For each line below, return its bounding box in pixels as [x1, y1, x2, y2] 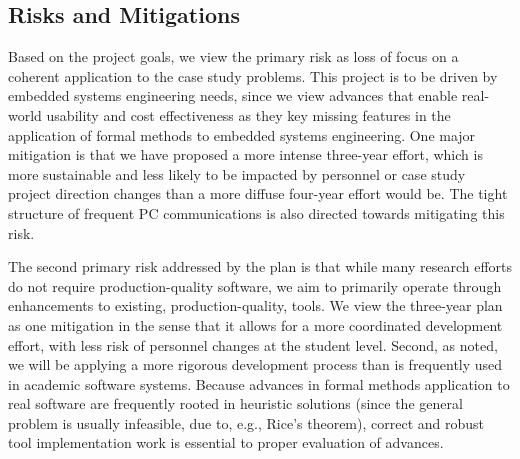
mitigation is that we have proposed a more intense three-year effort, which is [8, 144, 483, 165]
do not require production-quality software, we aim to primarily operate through [8, 275, 502, 296]
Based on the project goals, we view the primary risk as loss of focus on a [8, 46, 459, 67]
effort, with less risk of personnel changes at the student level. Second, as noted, [8, 334, 498, 355]
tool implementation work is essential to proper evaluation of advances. [8, 432, 444, 453]
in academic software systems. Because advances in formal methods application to [8, 373, 510, 394]
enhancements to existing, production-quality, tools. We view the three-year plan [8, 295, 503, 316]
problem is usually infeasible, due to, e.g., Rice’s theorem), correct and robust [8, 412, 484, 433]
